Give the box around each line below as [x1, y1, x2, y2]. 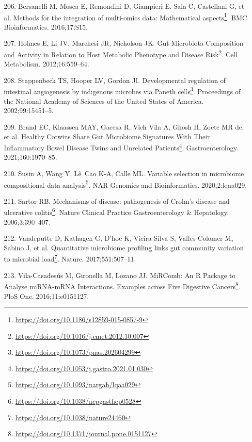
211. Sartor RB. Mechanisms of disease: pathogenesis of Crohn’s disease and [4, 196, 230, 206]
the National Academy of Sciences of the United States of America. [4, 96, 204, 106]
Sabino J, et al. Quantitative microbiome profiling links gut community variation [4, 242, 244, 252]
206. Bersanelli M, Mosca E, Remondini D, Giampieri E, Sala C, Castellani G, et [4, 1, 245, 11]
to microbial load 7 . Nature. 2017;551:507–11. [4, 252, 136, 264]
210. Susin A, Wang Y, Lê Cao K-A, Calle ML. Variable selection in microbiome [4, 168, 244, 178]
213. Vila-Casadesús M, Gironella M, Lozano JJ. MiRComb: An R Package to [4, 270, 236, 280]
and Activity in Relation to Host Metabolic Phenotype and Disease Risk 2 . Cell [4, 48, 237, 59]
